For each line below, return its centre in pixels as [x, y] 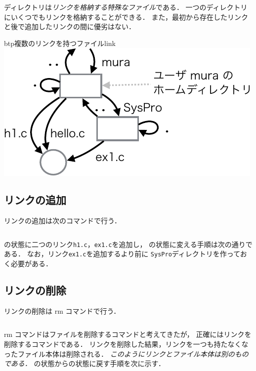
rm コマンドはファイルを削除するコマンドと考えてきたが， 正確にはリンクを [128, 334]
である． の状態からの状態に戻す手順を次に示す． [85, 363]
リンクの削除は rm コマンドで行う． [62, 310]
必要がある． [31, 264]
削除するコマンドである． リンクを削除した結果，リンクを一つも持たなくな [126, 344]
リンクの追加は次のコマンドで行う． [63, 221]
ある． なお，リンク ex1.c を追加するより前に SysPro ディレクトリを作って [122, 254]
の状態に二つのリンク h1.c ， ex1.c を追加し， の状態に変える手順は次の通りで [128, 244]
